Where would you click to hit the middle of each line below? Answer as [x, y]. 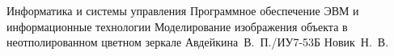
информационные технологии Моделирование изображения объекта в [177, 26]
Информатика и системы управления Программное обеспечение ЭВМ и [183, 10]
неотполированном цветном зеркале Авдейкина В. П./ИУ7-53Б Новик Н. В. [198, 42]
